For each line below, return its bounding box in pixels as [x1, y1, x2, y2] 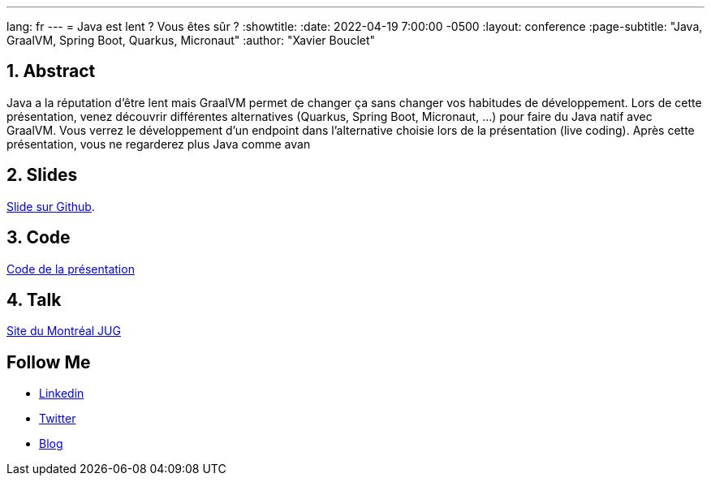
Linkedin [39, 386, 84, 401]
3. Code [6, 227, 71, 248]
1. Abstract [6, 61, 96, 82]
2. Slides [6, 165, 78, 186]
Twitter [39, 411, 76, 426]
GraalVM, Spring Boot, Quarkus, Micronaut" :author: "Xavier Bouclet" [6, 33, 376, 47]
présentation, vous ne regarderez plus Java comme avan [6, 136, 311, 151]
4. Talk [6, 289, 62, 310]
